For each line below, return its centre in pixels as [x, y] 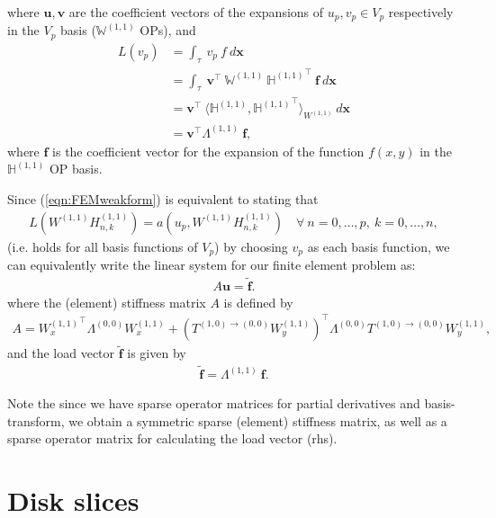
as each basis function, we [379, 246]
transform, [36, 420]
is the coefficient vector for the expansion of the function [208, 151]
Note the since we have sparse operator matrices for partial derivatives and [214, 403]
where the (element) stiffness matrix [107, 302]
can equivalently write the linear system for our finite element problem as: [212, 264]
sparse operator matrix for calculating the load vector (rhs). [172, 438]
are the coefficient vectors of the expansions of [196, 12]
